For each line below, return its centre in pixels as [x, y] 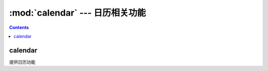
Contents [19, 27]
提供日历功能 [22, 62]
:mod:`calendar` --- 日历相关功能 [78, 13]
